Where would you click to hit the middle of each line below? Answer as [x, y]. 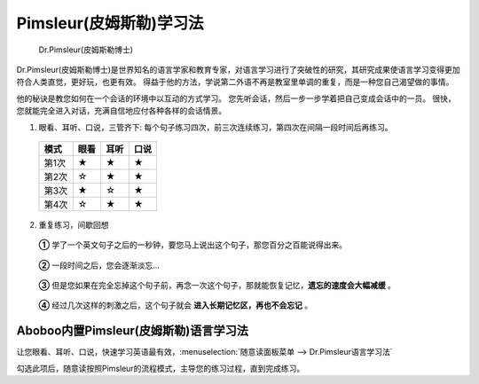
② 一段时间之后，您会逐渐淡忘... [99, 265]
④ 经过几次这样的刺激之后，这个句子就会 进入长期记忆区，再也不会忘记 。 [176, 305]
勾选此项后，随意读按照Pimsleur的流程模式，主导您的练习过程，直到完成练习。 [161, 368]
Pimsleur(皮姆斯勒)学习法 [110, 23]
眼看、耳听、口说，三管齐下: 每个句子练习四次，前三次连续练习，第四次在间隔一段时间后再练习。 [216, 127]
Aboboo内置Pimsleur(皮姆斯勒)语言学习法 [132, 331]
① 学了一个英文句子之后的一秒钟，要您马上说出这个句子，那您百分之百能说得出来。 [193, 245]
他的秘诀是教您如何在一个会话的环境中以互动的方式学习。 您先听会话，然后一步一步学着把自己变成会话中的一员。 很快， [236, 98]
